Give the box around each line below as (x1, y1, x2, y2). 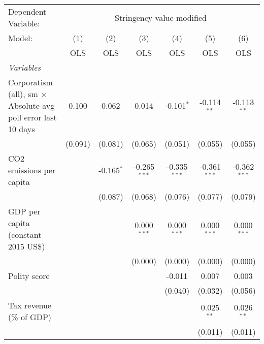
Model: (8, 32, 33, 44)
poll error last (8, 111, 57, 123)
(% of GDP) (8, 311, 52, 323)
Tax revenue (8, 299, 51, 311)
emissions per (8, 164, 56, 176)
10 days (8, 123, 35, 135)
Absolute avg (8, 100, 55, 111)
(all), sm (8, 88, 38, 100)
